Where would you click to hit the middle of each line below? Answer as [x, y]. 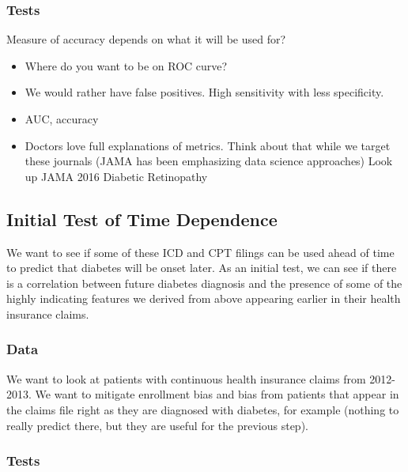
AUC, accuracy [62, 119]
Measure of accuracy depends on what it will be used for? [146, 39]
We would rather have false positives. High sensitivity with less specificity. [204, 92]
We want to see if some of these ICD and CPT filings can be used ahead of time [200, 252]
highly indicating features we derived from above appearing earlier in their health [204, 298]
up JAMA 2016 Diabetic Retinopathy [116, 176]
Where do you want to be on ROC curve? [126, 65]
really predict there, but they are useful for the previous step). [157, 425]
